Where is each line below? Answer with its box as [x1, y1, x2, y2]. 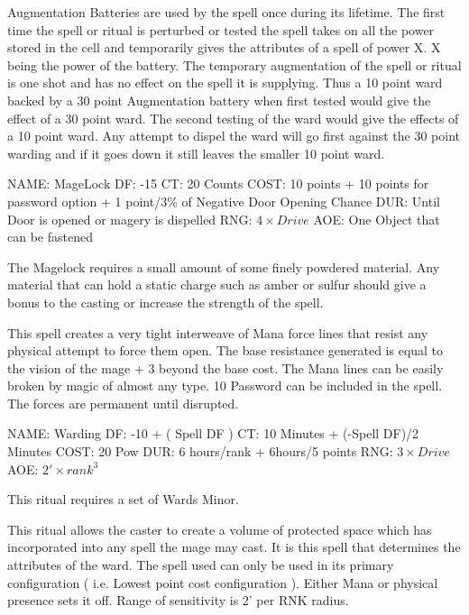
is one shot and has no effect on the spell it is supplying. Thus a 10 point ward [7, 73, 443, 92]
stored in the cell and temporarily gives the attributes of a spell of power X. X [7, 38, 441, 57]
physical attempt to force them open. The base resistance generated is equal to [7, 341, 444, 360]
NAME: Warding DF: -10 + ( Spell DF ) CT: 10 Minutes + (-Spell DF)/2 [7, 424, 419, 443]
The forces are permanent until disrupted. [7, 393, 239, 412]
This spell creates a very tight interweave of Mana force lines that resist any [7, 323, 428, 342]
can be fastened [7, 227, 93, 246]
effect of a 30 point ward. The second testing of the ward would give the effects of [7, 108, 459, 127]
